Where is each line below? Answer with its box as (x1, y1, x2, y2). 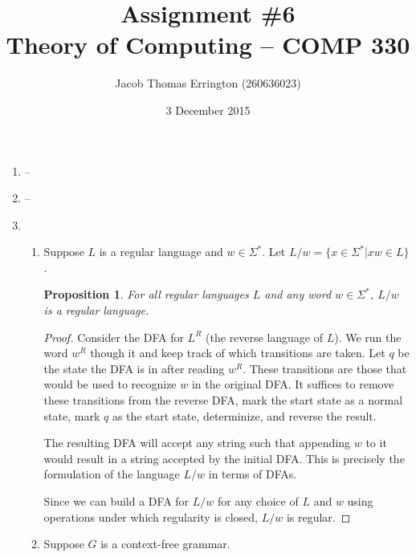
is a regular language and (99, 243, 223, 260)
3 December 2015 (165, 101, 251, 118)
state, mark (43, 407, 100, 424)
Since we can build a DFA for (43, 493, 190, 509)
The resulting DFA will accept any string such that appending (43, 434, 351, 451)
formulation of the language (43, 466, 180, 482)
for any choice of (217, 493, 299, 509)
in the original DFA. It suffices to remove (191, 376, 394, 392)
